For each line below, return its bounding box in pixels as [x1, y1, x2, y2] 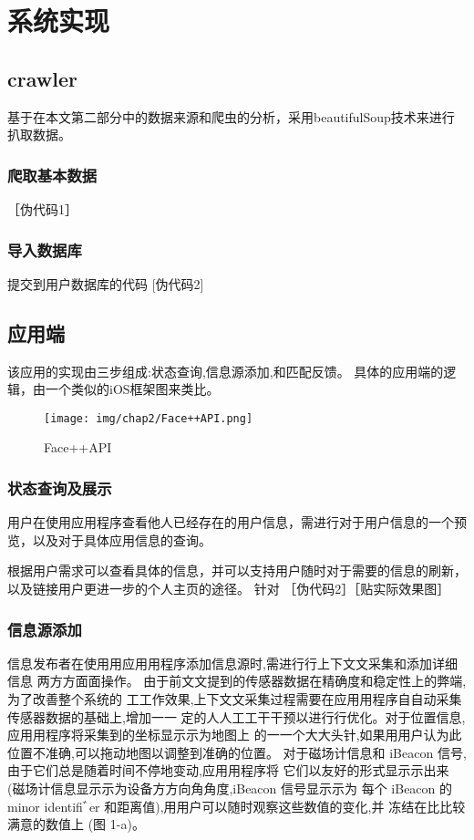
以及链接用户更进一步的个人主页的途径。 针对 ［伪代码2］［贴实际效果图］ [7, 579, 450, 598]
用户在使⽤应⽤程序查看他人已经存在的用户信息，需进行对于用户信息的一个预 [7, 513, 467, 532]
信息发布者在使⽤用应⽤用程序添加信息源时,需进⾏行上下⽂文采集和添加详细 [7, 653, 458, 672]
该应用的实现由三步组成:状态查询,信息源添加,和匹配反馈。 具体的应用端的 [7, 361, 444, 380]
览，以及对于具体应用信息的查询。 [7, 530, 211, 549]
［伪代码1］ [7, 199, 77, 218]
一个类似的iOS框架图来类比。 [45, 379, 220, 399]
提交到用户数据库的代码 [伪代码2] [7, 274, 204, 293]
